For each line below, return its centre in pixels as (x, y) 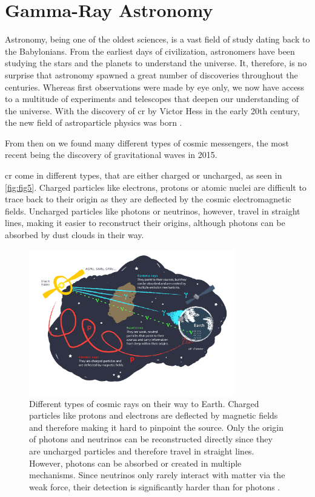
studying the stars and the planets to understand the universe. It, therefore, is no (156, 63)
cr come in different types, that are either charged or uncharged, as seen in (144, 175)
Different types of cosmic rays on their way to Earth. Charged (144, 403)
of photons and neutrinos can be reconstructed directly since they (151, 439)
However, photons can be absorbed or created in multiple (135, 463)
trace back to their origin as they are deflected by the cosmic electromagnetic (148, 199)
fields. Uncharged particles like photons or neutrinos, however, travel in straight (153, 211)
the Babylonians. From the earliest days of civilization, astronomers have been (150, 51)
